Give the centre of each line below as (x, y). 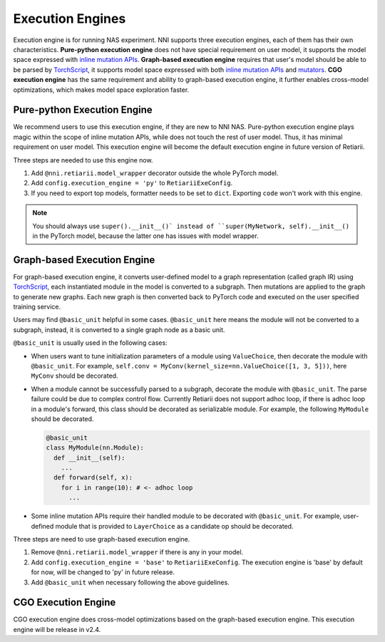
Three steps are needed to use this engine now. (83, 160)
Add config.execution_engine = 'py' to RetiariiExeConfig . (132, 183)
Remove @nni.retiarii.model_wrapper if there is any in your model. (137, 552)
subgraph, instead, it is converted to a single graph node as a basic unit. (119, 330)
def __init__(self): (89, 457)
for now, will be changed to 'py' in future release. (103, 572)
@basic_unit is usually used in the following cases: (90, 343)
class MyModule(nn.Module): (95, 448)
